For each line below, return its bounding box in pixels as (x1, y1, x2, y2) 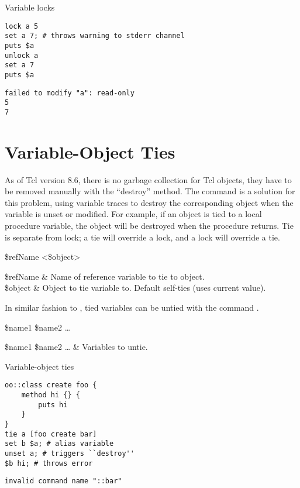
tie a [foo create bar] (5, 429, 97, 438)
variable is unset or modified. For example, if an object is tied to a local (5, 208, 262, 220)
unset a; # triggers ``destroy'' (5, 449, 135, 458)
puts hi (38, 400, 68, 409)
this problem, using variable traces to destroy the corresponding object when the (5, 196, 294, 208)
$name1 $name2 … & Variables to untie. (5, 341, 148, 353)
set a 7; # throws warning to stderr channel (5, 32, 185, 40)
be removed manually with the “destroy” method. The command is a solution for (5, 185, 295, 197)
